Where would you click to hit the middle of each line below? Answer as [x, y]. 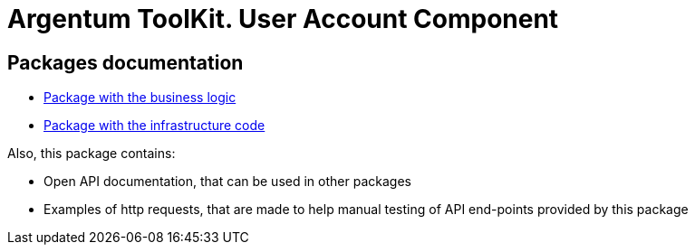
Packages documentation [125, 62]
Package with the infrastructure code [154, 126]
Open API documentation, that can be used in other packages [227, 182]
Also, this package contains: [92, 154]
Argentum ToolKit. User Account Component [283, 19]
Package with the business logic [140, 98]
